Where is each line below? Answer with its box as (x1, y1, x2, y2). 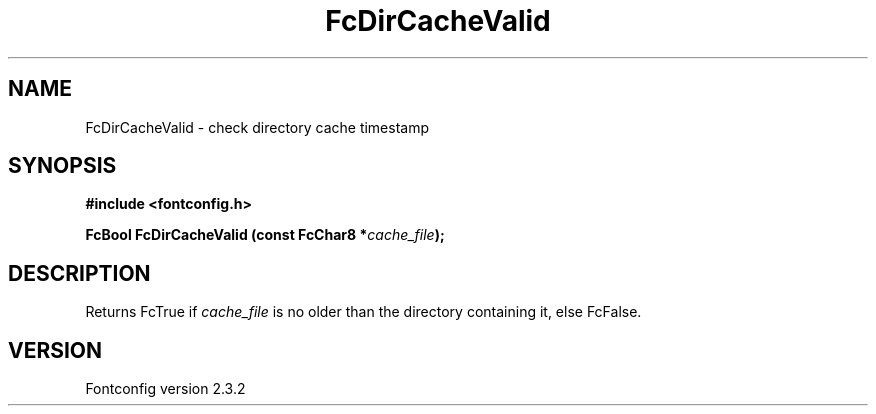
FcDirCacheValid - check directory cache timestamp (85, 118, 430, 136)
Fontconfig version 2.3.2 (85, 380, 246, 398)
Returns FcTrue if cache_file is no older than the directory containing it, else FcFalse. (85, 303, 642, 321)
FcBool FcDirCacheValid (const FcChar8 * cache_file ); (85, 226, 445, 244)
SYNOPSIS (8, 153, 117, 179)
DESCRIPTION (8, 260, 151, 286)
